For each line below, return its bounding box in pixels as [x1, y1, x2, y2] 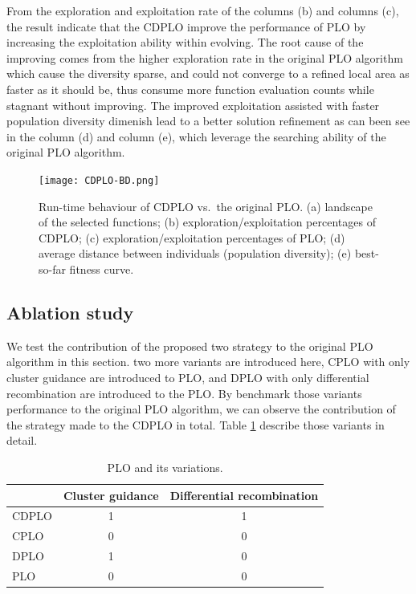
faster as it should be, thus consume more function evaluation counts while [6, 80, 374, 97]
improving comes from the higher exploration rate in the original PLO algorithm [6, 49, 403, 66]
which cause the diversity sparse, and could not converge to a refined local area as [6, 65, 410, 82]
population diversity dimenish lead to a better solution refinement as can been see [6, 112, 410, 129]
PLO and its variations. [107, 458, 223, 475]
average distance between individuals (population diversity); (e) [39, 245, 352, 262]
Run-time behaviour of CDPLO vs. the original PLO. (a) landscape [39, 197, 373, 214]
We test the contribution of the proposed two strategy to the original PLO [6, 337, 373, 354]
